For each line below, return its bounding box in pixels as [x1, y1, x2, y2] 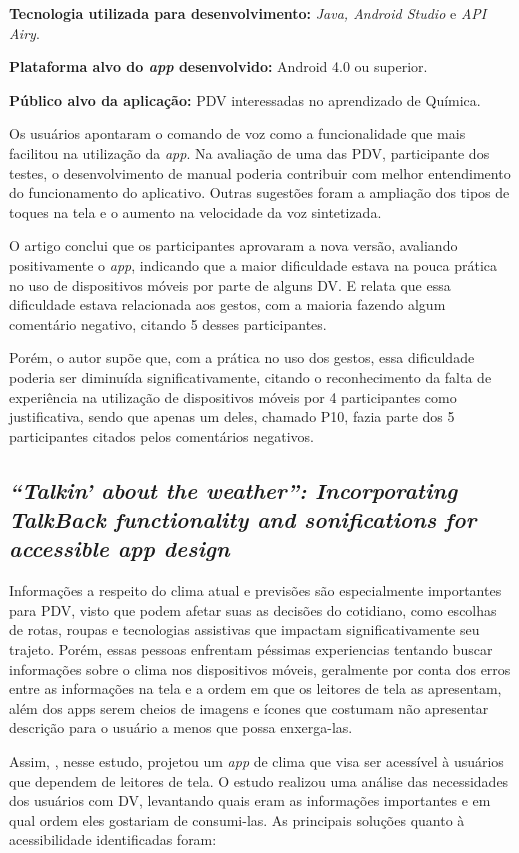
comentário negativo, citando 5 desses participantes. [9, 313, 327, 334]
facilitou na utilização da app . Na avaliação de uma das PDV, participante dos [9, 142, 490, 163]
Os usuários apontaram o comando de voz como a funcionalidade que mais [9, 123, 466, 144]
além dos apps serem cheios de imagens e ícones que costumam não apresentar [9, 697, 489, 718]
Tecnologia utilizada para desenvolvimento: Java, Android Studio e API [9, 3, 487, 23]
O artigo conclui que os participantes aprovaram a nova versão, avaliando [9, 235, 458, 256]
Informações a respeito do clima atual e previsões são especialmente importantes [9, 580, 502, 601]
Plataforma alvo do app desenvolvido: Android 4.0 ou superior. [9, 56, 428, 77]
